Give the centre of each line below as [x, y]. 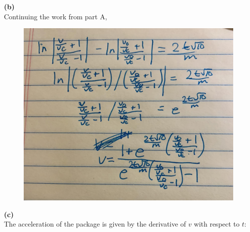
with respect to [217, 224]
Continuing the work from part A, [56, 16]
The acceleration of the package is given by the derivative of [95, 224]
